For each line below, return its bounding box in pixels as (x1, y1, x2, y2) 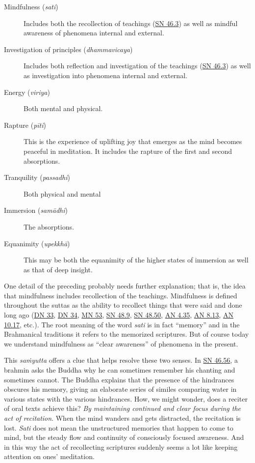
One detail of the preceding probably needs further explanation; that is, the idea (4, 281, 246, 291)
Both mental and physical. (24, 103, 103, 114)
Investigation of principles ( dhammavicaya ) (4, 44, 133, 54)
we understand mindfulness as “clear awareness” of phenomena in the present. (4, 338, 238, 348)
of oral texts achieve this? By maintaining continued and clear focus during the (4, 403, 241, 413)
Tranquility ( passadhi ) (4, 172, 70, 182)
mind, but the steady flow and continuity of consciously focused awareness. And (4, 432, 244, 442)
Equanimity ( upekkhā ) (4, 238, 70, 248)
